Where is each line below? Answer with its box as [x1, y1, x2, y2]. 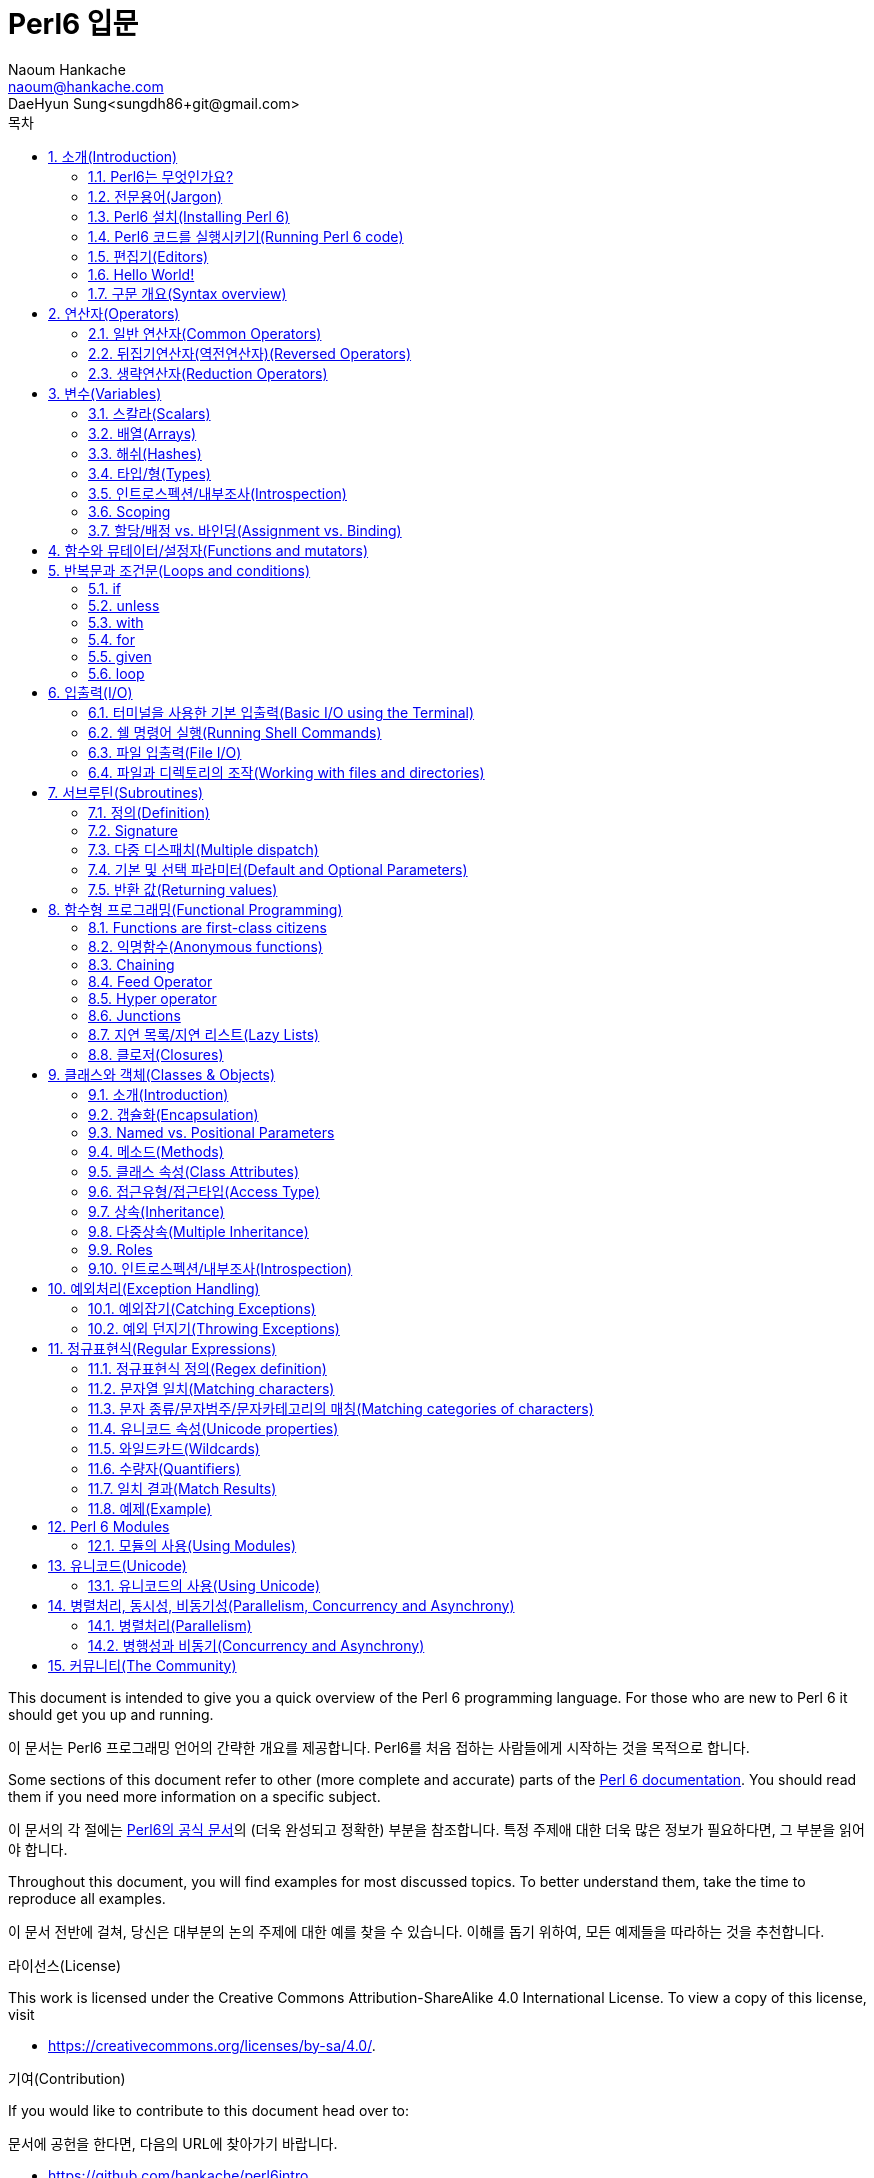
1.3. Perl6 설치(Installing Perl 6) [88, 207, 290, 225]
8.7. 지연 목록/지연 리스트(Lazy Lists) [88, 1025, 320, 1043]
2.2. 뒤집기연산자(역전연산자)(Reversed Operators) [88, 344, 412, 362]
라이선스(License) [8, 1956, 122, 1974]
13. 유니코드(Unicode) [48, 1556, 187, 1574]
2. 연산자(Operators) [48, 304, 180, 322]
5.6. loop [88, 664, 145, 682]
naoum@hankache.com [8, 77, 164, 95]
